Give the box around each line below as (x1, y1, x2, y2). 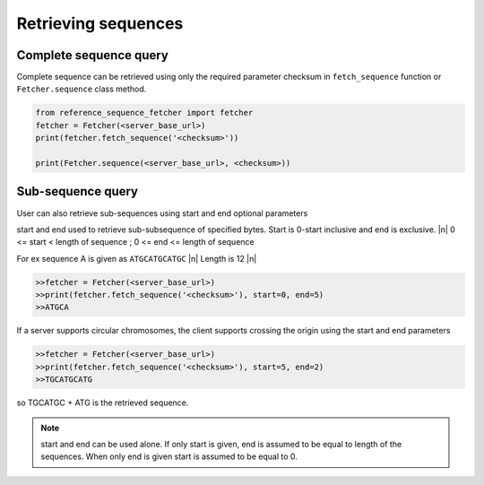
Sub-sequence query (16, 184, 139, 199)
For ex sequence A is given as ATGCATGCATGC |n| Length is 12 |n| (16, 253, 257, 264)
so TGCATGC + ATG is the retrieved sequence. (16, 397, 189, 408)
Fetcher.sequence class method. (16, 83, 147, 94)
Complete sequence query (16, 48, 169, 63)
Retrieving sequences (16, 13, 184, 33)
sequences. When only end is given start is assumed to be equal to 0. (40, 451, 298, 462)
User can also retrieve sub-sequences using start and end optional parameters (16, 207, 308, 219)
